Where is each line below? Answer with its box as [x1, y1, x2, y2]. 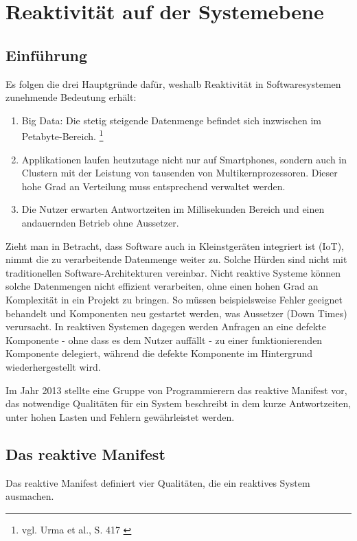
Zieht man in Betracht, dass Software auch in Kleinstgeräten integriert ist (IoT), [5, 238, 345, 253]
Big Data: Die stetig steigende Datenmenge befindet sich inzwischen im [21, 113, 321, 127]
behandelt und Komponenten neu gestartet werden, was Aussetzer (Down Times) [5, 306, 347, 320]
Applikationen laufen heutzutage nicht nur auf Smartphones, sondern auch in [21, 152, 347, 166]
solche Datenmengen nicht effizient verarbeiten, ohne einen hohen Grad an [5, 279, 319, 293]
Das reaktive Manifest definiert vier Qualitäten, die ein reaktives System [5, 475, 310, 490]
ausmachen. [5, 489, 54, 503]
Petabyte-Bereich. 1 [21, 127, 104, 143]
